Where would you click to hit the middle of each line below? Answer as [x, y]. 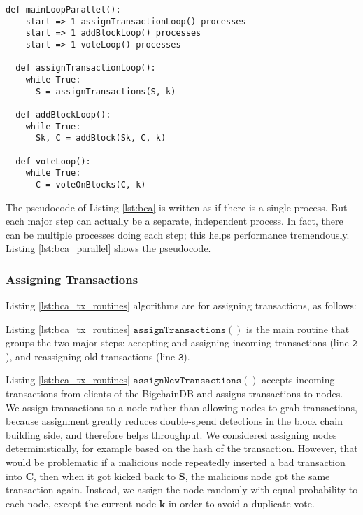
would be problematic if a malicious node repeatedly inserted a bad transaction [176, 462]
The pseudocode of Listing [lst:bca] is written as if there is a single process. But [177, 207]
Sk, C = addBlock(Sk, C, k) [101, 138]
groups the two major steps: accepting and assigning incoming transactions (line [177, 343]
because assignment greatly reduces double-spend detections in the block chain [174, 421]
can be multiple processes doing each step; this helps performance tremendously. [178, 234]
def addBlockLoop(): [63, 114]
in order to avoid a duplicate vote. [241, 503]
